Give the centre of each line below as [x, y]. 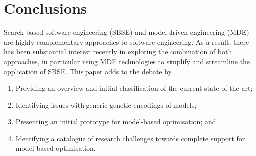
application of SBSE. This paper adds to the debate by [88, 71]
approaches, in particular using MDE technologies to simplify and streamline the [127, 61]
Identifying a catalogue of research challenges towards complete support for [130, 138]
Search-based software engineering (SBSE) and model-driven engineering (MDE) [127, 32]
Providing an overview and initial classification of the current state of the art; [134, 88]
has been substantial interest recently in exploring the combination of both [118, 52]
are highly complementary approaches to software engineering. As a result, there [127, 42]
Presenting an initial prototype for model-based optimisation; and [116, 121]
